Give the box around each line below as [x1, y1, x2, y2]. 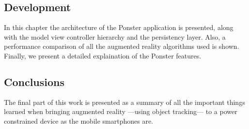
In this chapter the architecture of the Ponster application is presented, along [4, 22, 233, 32]
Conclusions [4, 74, 65, 89]
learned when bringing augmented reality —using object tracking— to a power [4, 106, 237, 116]
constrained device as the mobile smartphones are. [4, 115, 154, 126]
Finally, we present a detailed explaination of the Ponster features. [4, 50, 202, 60]
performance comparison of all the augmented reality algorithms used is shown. [4, 41, 239, 51]
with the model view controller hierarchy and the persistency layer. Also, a [4, 31, 226, 42]
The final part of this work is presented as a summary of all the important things [4, 97, 245, 107]
